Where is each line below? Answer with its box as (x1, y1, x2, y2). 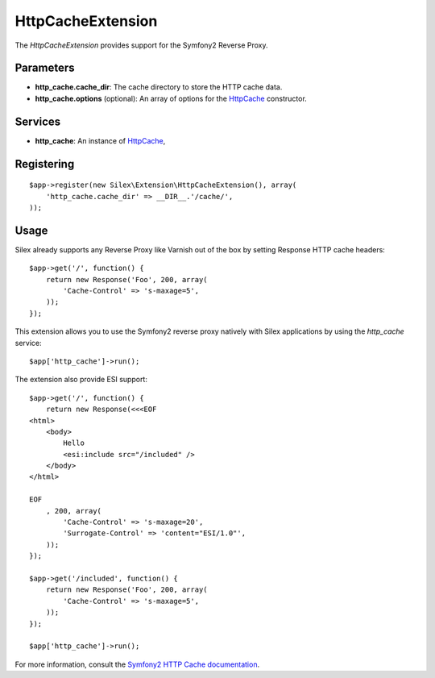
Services (14, 114, 61, 128)
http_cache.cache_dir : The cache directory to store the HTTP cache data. (35, 82, 283, 92)
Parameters (14, 61, 75, 75)
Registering (14, 157, 75, 171)
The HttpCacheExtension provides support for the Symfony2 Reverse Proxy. (14, 40, 268, 50)
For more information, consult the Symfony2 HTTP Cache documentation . (14, 659, 260, 669)
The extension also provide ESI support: (14, 375, 148, 385)
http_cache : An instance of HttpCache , (35, 135, 166, 145)
